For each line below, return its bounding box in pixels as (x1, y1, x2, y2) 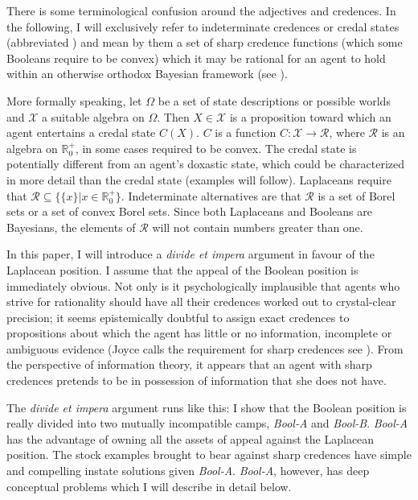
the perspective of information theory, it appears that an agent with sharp (6, 356, 372, 373)
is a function (215, 124, 277, 141)
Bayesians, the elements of (6, 218, 136, 235)
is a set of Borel (318, 187, 395, 204)
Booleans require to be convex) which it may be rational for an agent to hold (6, 49, 386, 66)
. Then (157, 108, 190, 125)
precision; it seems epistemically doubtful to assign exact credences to (6, 308, 350, 325)
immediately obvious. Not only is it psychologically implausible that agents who (6, 277, 400, 294)
